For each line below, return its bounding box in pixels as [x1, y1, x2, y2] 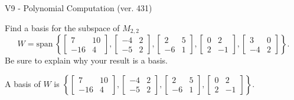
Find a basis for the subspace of [5, 21, 120, 34]
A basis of [5, 77, 41, 89]
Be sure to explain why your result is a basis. [5, 54, 168, 66]
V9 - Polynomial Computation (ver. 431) [5, 2, 152, 14]
